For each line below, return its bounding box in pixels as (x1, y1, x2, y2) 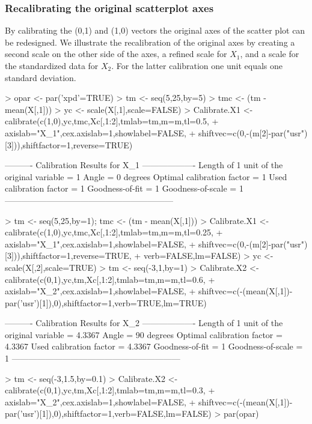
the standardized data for (5, 59, 99, 71)
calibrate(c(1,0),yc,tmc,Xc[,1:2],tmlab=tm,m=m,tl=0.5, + (5, 115, 219, 127)
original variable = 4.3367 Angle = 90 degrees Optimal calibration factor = (5, 328, 283, 341)
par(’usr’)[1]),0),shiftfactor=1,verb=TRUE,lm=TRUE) (5, 296, 207, 309)
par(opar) (224, 407, 259, 420)
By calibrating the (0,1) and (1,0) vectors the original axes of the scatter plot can (5, 24, 305, 37)
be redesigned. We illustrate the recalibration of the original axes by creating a (5, 35, 295, 48)
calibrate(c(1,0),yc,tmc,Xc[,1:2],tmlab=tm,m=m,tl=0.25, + (5, 226, 223, 238)
